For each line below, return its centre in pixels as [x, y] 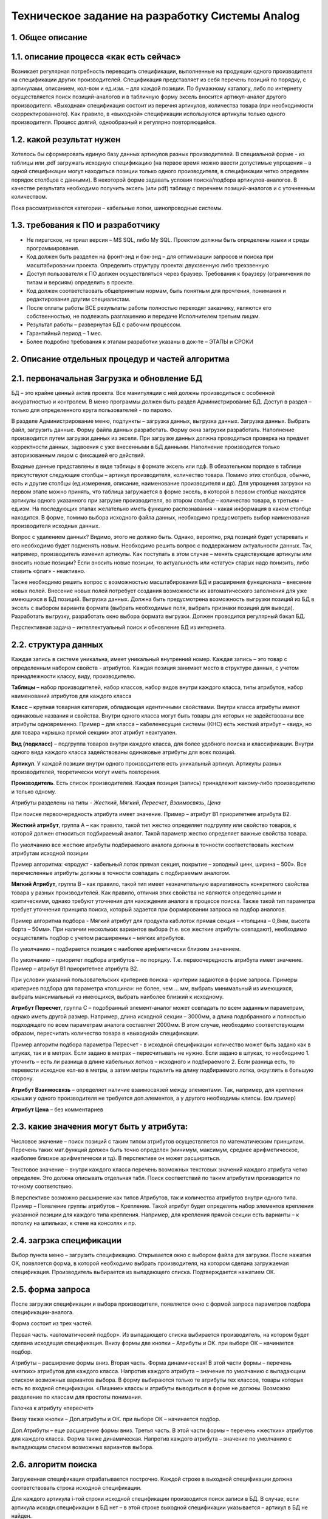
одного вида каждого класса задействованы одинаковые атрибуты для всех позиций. [124, 752]
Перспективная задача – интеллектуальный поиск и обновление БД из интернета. [118, 627]
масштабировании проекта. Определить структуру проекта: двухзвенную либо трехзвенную [148, 265]
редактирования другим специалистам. [78, 299]
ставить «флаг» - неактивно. [48, 571]
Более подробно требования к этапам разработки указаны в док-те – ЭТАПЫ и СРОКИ [140, 342]
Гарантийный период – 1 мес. [64, 333]
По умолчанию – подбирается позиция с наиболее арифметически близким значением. [126, 948]
